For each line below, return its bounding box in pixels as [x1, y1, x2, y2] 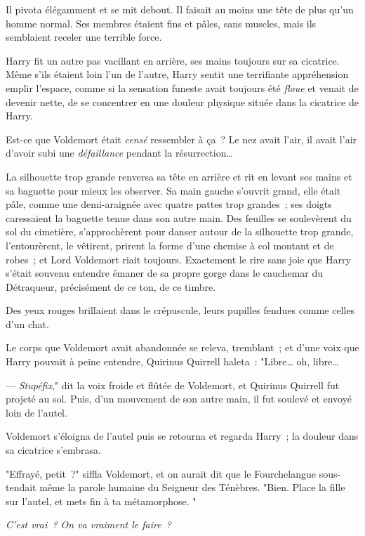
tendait [6, 480, 36, 495]
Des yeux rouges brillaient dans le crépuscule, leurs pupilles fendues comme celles [6, 303, 355, 318]
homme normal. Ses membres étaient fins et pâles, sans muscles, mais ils [6, 15, 317, 30]
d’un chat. [6, 316, 49, 331]
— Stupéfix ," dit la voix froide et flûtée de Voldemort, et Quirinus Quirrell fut [6, 377, 340, 392]
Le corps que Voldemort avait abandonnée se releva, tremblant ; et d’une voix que [6, 340, 359, 355]
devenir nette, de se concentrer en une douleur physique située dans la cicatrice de [6, 94, 359, 109]
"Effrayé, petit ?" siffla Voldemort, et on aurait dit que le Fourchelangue [6, 466, 316, 481]
